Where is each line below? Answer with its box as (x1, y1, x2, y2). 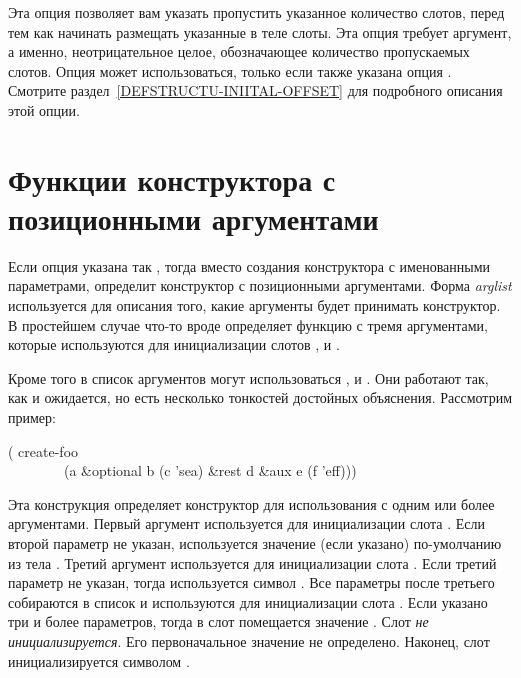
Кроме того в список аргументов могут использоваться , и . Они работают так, (8, 367, 489, 388)
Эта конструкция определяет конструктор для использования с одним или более (8, 493, 495, 514)
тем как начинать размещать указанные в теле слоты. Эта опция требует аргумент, (8, 21, 512, 42)
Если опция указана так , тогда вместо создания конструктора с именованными (8, 255, 491, 276)
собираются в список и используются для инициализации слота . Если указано (8, 591, 488, 612)
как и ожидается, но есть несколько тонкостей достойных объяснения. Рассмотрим (8, 387, 513, 408)
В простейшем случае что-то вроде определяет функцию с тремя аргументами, (8, 314, 488, 335)
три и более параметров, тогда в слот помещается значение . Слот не (8, 611, 429, 632)
